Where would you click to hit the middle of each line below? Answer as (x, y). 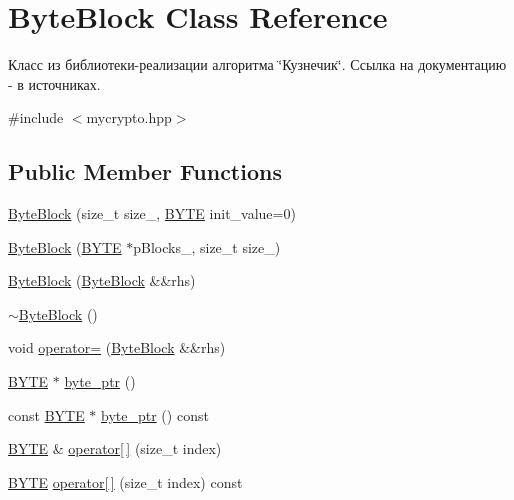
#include (36, 117)
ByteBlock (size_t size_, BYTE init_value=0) (152, 213)
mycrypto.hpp (129, 117)
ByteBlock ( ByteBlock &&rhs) (102, 280)
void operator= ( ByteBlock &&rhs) (117, 347)
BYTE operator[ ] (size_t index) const (125, 481)
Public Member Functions (145, 171)
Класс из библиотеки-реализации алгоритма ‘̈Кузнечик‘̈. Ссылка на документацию (257, 64)
